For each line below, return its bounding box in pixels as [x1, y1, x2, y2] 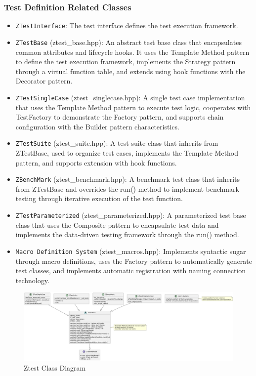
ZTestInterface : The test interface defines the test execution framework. [15, 20, 238, 31]
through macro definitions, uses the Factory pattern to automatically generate [15, 255, 252, 266]
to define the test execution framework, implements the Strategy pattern [15, 56, 236, 67]
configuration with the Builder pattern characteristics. [15, 121, 179, 131]
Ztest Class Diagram [24, 363, 86, 373]
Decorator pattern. [15, 76, 73, 86]
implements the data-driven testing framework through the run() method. [15, 229, 239, 240]
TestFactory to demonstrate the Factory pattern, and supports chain [15, 112, 224, 122]
